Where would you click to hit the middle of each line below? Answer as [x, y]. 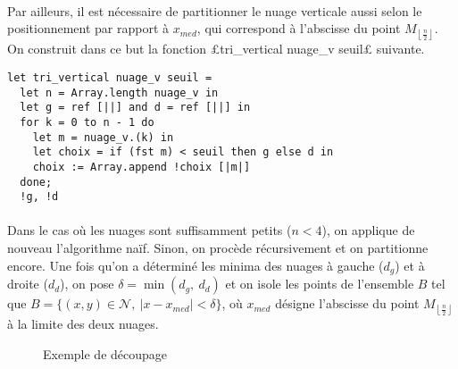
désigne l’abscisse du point [347, 303]
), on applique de [368, 230]
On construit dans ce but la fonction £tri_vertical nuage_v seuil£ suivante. [216, 49]
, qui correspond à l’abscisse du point [299, 28]
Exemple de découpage [105, 353]
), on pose [87, 284]
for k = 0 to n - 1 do [87, 122]
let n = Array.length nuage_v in [119, 92]
